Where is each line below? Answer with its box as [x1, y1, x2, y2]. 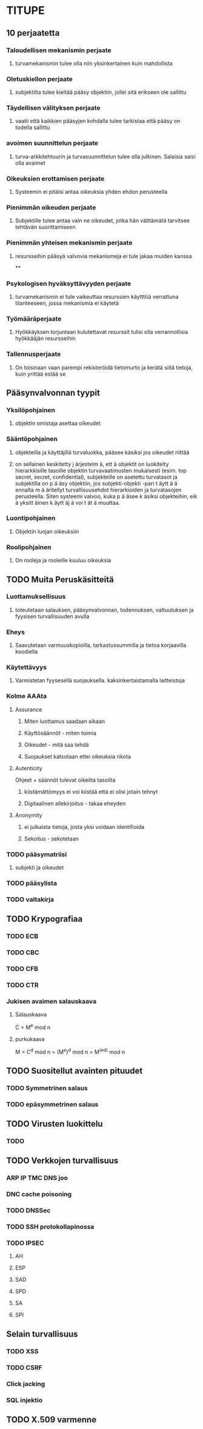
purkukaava [15, 1035, 45, 1042]
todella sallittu [15, 124, 50, 131]
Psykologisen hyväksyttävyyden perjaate [6, 279, 131, 288]
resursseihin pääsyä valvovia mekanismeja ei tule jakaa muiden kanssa [15, 252, 192, 259]
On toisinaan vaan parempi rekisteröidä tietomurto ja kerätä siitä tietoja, [15, 364, 193, 371]
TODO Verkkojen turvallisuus [6, 1156, 119, 1166]
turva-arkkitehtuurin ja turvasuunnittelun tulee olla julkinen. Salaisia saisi [15, 153, 196, 160]
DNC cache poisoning [6, 1190, 72, 1199]
